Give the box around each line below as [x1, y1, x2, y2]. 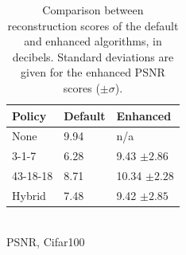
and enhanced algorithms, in [24, 33, 162, 49]
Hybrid [12, 186, 46, 203]
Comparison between [42, 2, 144, 18]
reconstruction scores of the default [7, 17, 179, 33]
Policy [12, 107, 47, 124]
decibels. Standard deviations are [12, 48, 174, 65]
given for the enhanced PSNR [21, 64, 165, 80]
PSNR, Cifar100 [6, 233, 85, 249]
